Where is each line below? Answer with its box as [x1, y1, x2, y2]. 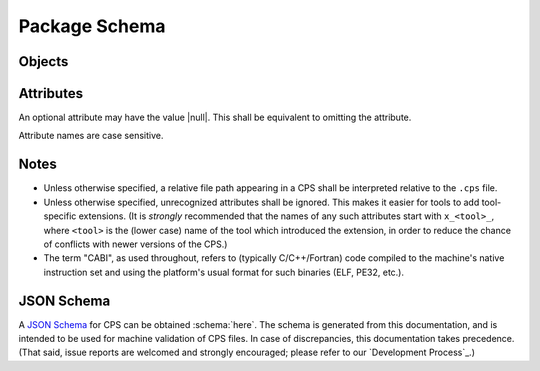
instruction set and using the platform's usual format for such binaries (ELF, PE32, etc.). [43, 266, 405, 278]
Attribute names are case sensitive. [18, 130, 164, 142]
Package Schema [18, 15, 166, 37]
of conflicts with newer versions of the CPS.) [43, 238, 228, 250]
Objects [18, 53, 69, 70]
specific [43, 210, 77, 222]
